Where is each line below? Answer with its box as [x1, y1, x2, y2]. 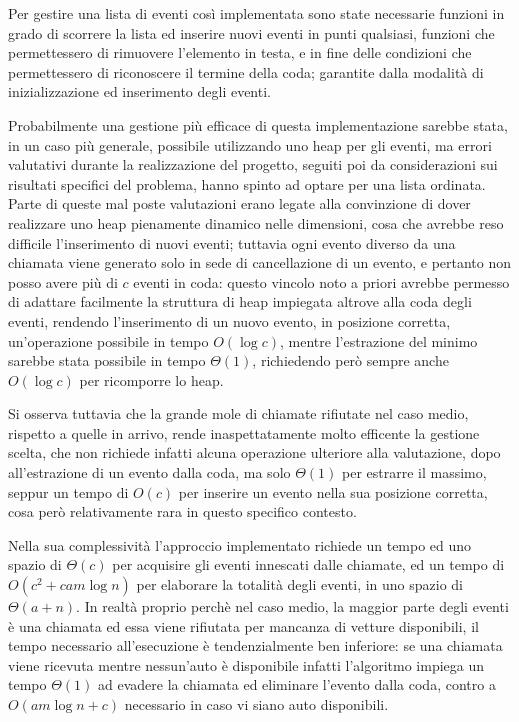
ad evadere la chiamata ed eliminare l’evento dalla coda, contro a [97, 674, 496, 695]
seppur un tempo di [8, 481, 129, 502]
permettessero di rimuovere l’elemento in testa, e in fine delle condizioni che [8, 42, 472, 63]
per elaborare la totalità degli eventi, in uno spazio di [136, 574, 464, 595]
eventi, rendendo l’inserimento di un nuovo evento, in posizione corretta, [8, 310, 451, 331]
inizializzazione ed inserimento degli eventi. [8, 81, 271, 102]
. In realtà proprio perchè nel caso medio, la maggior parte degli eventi [76, 596, 509, 617]
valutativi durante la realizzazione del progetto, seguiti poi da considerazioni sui [8, 154, 498, 175]
